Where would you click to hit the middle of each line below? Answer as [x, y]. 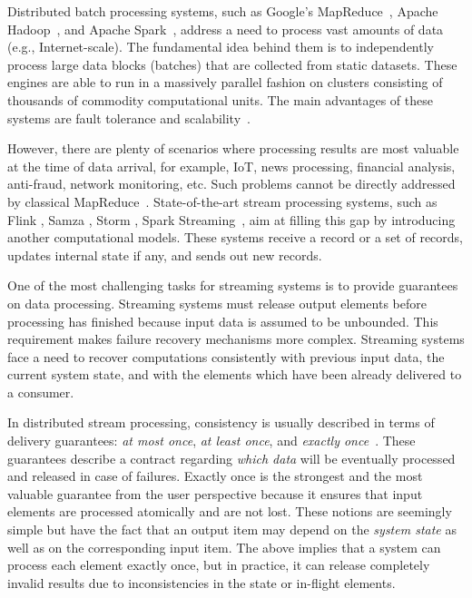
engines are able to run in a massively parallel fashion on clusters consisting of [225, 82]
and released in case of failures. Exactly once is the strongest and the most [215, 476]
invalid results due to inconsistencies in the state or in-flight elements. [202, 582]
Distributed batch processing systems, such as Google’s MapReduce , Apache [223, 11]
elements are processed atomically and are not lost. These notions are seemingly [230, 511]
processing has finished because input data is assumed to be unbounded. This [223, 321]
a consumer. [41, 392]
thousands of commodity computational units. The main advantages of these [220, 99]
